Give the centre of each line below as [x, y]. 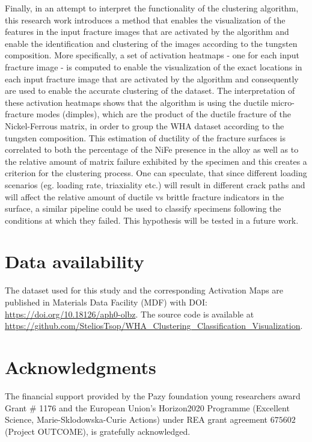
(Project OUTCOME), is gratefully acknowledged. [98, 431]
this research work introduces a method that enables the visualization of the [145, 20]
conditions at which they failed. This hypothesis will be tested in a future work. [152, 220]
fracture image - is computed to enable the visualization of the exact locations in [154, 66]
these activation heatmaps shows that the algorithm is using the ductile [137, 102]
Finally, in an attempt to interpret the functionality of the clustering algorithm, [152, 8]
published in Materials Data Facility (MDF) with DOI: [106, 302]
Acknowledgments [81, 367]
